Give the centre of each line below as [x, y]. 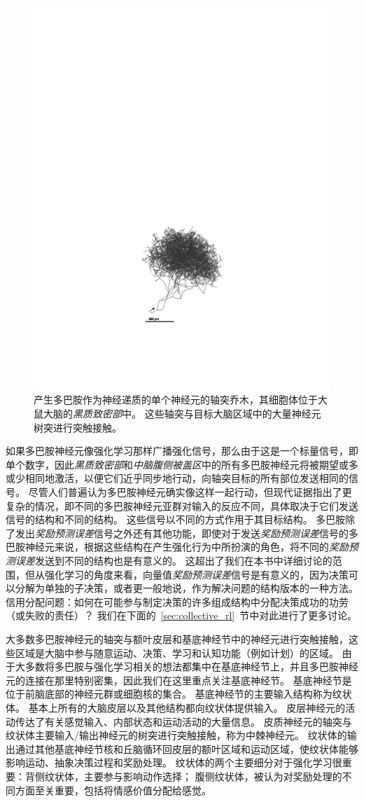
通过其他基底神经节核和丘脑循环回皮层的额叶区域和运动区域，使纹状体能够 [186, 748]
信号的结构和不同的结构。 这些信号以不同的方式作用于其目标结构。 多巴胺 [176, 519]
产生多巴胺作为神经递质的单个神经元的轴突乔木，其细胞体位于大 [181, 400]
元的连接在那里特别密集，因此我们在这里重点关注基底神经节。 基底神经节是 [179, 680]
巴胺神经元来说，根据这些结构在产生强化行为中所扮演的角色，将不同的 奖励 [177, 547]
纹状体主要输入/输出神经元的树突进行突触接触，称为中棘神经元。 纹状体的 [176, 735]
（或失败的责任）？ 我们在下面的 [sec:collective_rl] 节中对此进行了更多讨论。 [182, 615]
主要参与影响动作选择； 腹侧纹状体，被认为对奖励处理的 [213, 776]
